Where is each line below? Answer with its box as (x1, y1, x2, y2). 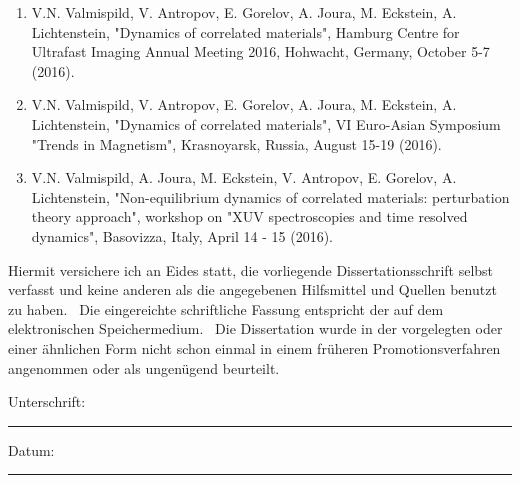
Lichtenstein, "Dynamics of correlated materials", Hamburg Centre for (31, 21, 460, 42)
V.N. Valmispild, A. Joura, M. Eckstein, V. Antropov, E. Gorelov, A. (31, 167, 457, 188)
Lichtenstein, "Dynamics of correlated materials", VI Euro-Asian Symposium (31, 113, 501, 134)
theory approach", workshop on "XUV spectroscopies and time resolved (31, 206, 468, 227)
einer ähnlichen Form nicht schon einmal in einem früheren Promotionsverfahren (8, 337, 501, 358)
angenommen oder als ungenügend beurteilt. (8, 357, 280, 378)
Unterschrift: (8, 391, 86, 412)
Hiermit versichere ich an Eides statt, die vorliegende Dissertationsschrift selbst (8, 259, 494, 280)
